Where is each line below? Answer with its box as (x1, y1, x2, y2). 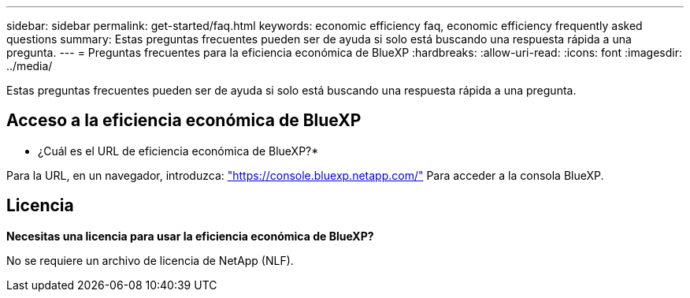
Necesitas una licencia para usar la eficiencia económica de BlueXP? (6, 229, 374, 243)
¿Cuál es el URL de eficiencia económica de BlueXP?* (38, 143, 319, 158)
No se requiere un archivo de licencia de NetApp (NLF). (6, 253, 294, 267)
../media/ (6, 59, 53, 73)
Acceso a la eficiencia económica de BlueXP (6, 110, 362, 131)
